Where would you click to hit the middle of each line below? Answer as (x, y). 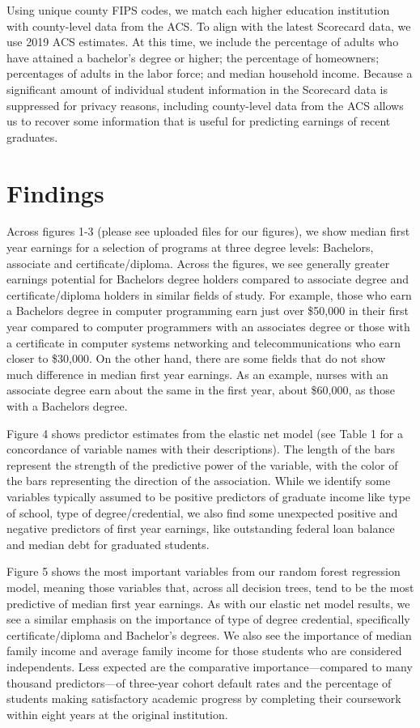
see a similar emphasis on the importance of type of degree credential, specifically (208, 619)
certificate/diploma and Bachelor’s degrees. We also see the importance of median (209, 634)
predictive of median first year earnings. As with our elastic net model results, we (208, 603)
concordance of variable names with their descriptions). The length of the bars (201, 449)
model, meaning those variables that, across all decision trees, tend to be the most (210, 587)
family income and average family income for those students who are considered (204, 651)
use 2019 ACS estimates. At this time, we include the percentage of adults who (203, 42)
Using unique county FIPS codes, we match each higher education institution (198, 10)
